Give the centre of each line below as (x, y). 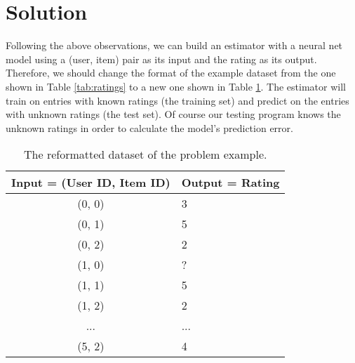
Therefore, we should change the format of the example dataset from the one (171, 73)
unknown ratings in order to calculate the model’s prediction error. (149, 127)
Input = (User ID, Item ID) (91, 183)
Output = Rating (230, 183)
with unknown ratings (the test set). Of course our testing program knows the (173, 114)
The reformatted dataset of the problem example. (146, 154)
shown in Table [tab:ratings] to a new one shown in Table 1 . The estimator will (176, 86)
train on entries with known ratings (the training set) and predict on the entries (177, 100)
